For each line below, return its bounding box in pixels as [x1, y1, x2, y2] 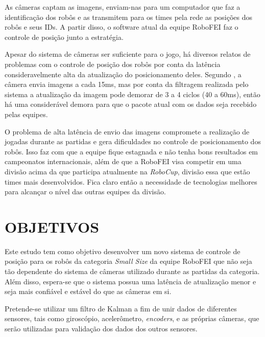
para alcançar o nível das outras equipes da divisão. [5, 186, 166, 197]
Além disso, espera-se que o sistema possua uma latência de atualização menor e [5, 276, 256, 286]
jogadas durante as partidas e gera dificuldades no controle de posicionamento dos [5, 136, 261, 147]
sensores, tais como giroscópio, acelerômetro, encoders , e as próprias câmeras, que [5, 313, 259, 324]
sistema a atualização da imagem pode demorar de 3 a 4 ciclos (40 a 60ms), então [5, 88, 260, 99]
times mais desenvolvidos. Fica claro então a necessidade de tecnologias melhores [5, 176, 257, 187]
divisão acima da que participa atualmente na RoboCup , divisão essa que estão [5, 166, 250, 176]
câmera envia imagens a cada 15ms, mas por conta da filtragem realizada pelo [5, 79, 249, 89]
